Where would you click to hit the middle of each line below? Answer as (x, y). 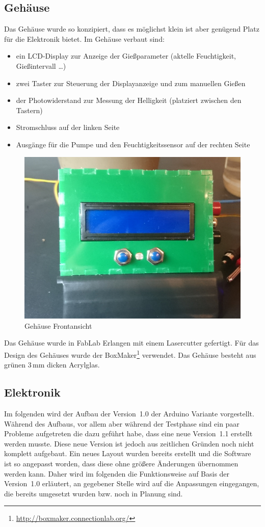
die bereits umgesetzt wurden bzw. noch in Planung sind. (94, 493)
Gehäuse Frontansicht (58, 325)
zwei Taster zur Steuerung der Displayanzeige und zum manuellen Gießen (131, 83)
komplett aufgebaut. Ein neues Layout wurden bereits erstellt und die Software (128, 453)
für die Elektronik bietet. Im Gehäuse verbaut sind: (84, 38)
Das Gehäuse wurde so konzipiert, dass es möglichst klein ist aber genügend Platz (132, 29)
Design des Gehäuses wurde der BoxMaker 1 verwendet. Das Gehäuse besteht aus (130, 354)
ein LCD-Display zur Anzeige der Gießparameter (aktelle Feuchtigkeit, (126, 56)
